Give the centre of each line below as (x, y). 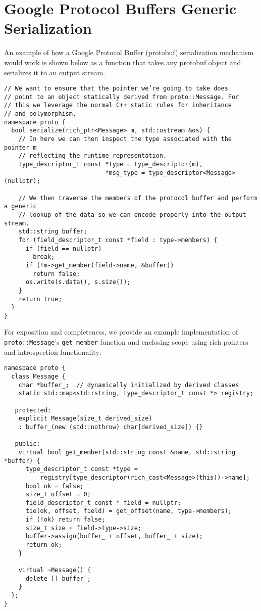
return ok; (44, 545)
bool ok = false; (55, 486)
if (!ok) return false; (65, 520)
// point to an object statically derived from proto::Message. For (122, 97)
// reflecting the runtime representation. (93, 156)
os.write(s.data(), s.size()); (78, 282)
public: (28, 444)
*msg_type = (125, 173)
